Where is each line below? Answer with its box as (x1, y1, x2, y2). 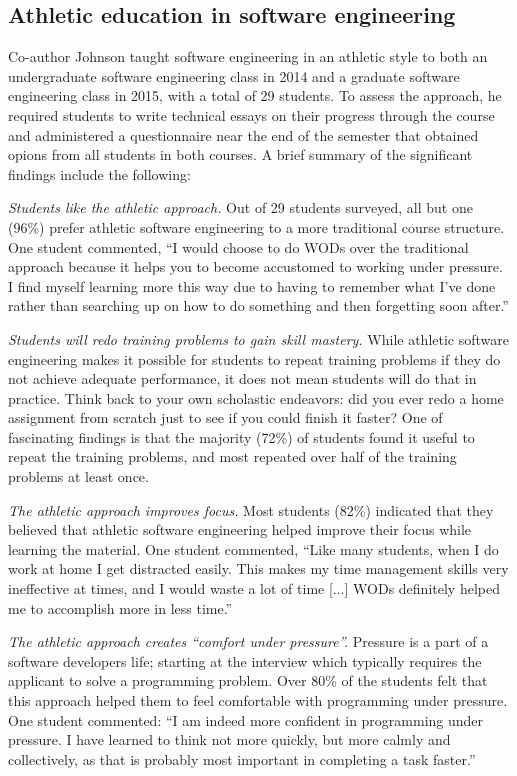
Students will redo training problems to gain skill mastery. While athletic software (8, 328, 509, 349)
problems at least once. (8, 466, 149, 487)
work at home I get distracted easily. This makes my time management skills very (8, 558, 509, 579)
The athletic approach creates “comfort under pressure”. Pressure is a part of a (8, 631, 489, 652)
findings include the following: (8, 163, 191, 184)
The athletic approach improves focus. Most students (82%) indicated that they (8, 499, 494, 520)
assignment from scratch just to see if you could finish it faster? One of (8, 407, 443, 428)
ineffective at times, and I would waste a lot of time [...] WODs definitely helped (8, 578, 500, 599)
